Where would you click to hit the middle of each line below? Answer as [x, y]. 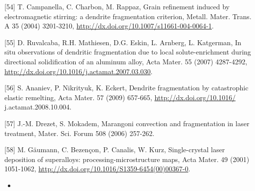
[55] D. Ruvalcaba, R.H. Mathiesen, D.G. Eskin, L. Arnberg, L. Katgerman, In [123, 42]
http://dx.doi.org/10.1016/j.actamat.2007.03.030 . [79, 71]
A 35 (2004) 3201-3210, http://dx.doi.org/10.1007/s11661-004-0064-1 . [109, 26]
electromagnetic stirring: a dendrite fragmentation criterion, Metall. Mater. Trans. [128, 16]
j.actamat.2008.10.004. [38, 107]
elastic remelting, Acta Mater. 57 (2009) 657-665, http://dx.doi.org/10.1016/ [120, 97]
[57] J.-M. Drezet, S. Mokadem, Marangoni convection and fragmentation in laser [127, 123]
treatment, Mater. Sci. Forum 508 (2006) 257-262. [80, 133]
